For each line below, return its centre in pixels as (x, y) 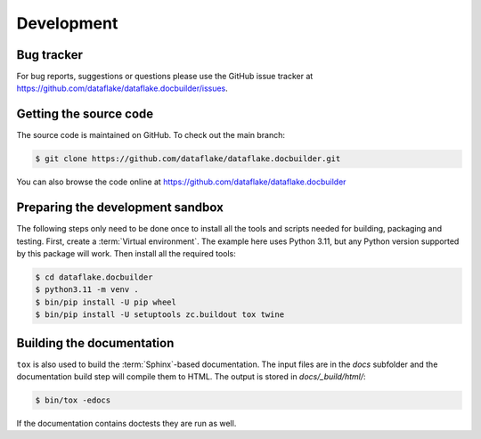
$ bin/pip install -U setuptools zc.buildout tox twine (160, 315)
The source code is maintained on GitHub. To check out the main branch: (151, 135)
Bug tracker (50, 55)
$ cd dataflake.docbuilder (94, 277)
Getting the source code (85, 114)
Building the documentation (95, 343)
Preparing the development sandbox (120, 208)
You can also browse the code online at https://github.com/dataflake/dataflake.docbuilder (181, 182)
